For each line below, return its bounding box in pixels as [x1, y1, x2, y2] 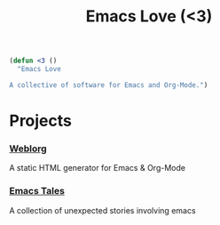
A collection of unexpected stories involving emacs [9, 205, 197, 215]
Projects [9, 111, 73, 131]
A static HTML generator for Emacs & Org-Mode [9, 163, 186, 173]
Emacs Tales [9, 185, 65, 197]
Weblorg [9, 142, 47, 155]
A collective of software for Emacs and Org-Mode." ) [9, 80, 208, 90]
